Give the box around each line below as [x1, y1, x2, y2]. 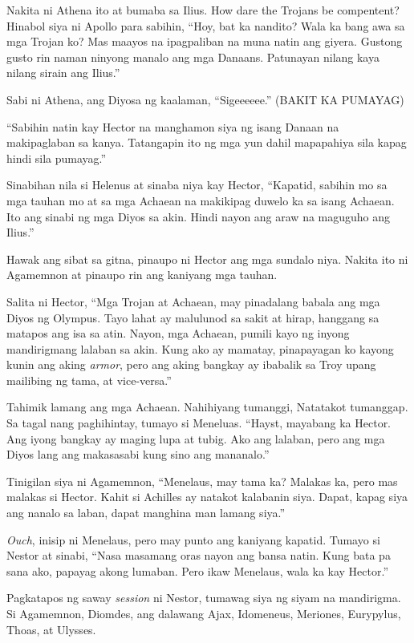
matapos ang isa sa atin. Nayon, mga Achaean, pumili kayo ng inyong [6, 325, 350, 342]
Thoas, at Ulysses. [6, 621, 96, 637]
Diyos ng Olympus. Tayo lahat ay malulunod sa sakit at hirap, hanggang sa [6, 309, 379, 326]
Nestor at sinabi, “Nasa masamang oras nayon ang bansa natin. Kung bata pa [6, 547, 391, 564]
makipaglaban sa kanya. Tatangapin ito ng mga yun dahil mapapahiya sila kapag [6, 134, 407, 151]
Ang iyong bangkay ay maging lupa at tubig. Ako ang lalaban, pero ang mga [6, 430, 385, 447]
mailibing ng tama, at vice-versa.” [6, 371, 172, 388]
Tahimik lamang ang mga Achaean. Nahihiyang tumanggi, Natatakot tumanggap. [6, 398, 408, 415]
